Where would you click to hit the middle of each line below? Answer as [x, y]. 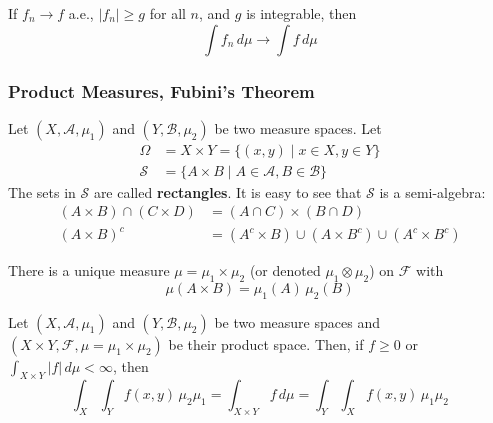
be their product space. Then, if [266, 343]
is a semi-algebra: [432, 191]
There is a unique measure [89, 270]
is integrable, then [301, 13]
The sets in [42, 191]
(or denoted [285, 270]
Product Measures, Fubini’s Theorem [161, 90]
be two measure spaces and [297, 321]
